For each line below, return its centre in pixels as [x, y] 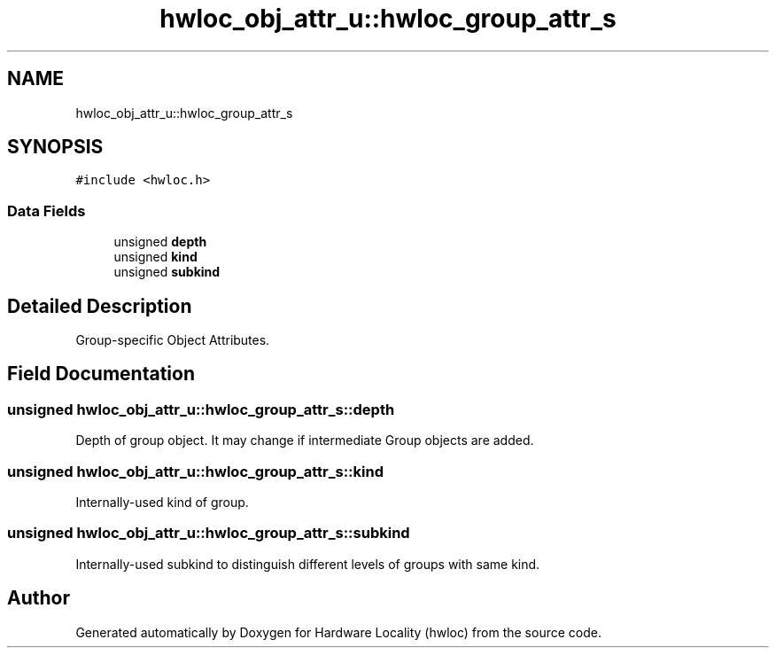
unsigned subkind [167, 272]
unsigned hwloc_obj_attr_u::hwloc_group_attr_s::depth [201, 409]
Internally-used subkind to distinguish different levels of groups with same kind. [308, 564]
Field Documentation [101, 374]
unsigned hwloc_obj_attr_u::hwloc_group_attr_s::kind [195, 471]
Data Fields [47, 211]
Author [39, 598]
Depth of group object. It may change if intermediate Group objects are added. [305, 441]
